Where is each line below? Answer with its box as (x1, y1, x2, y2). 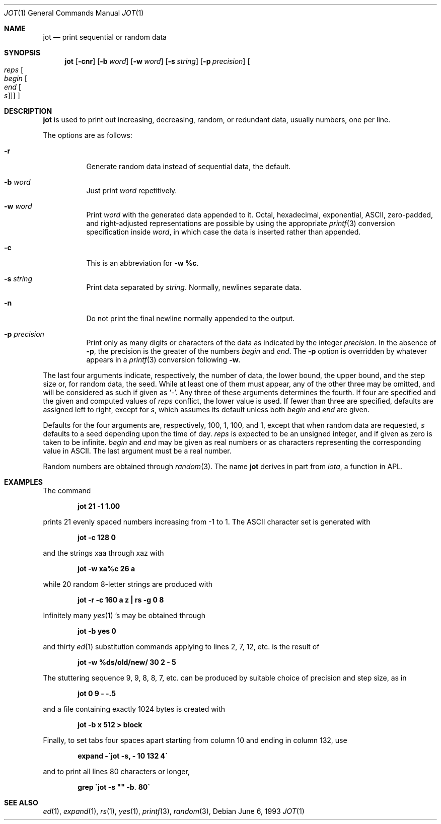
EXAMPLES (4, 478, 43, 486)
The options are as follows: (43, 131, 132, 139)
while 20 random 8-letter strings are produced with (43, 580, 213, 588)
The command (43, 486, 91, 495)
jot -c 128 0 (78, 533, 116, 542)
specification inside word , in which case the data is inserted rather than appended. (86, 228, 361, 236)
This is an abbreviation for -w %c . (86, 259, 199, 267)
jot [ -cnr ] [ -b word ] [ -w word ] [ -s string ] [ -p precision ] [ (64, 57, 250, 65)
